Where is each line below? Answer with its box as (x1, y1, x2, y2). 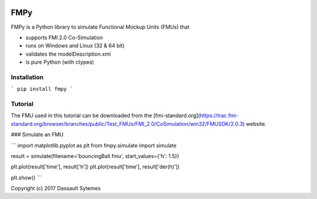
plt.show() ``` (11, 174, 42, 181)
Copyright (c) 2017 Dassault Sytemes (11, 185, 101, 192)
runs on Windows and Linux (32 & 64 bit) (25, 42, 125, 49)
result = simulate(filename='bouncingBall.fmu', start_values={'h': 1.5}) (11, 152, 179, 159)
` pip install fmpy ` (11, 85, 73, 92)
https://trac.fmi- (200, 112, 239, 119)
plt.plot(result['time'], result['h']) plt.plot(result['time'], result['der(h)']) (11, 163, 180, 170)
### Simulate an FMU (11, 131, 64, 138)
